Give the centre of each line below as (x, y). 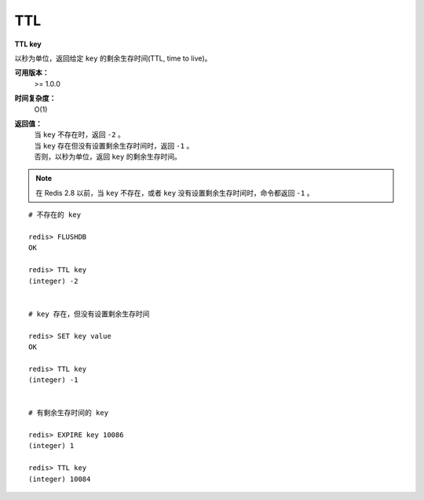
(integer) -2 (53, 281)
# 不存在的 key (55, 215)
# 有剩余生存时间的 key (69, 413)
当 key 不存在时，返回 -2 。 (79, 134)
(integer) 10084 (60, 479)
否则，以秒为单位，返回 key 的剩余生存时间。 (108, 156)
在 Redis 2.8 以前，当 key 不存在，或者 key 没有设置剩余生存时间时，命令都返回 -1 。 (175, 193)
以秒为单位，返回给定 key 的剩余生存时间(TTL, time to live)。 (113, 58)
